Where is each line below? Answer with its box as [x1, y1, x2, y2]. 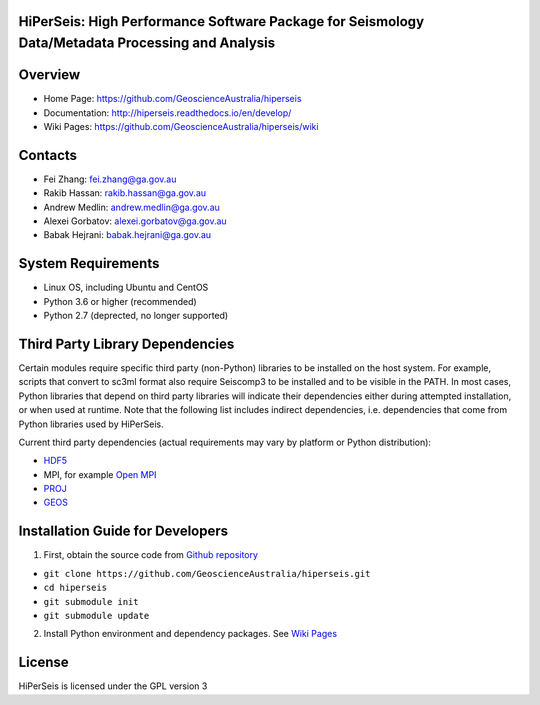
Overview [18, 66, 81, 84]
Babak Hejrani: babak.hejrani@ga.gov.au [43, 229, 212, 241]
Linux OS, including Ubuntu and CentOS [43, 281, 209, 294]
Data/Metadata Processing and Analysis [18, 35, 276, 52]
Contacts [18, 146, 78, 164]
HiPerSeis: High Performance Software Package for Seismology [18, 13, 425, 30]
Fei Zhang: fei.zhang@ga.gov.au [43, 173, 177, 185]
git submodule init [43, 596, 139, 607]
